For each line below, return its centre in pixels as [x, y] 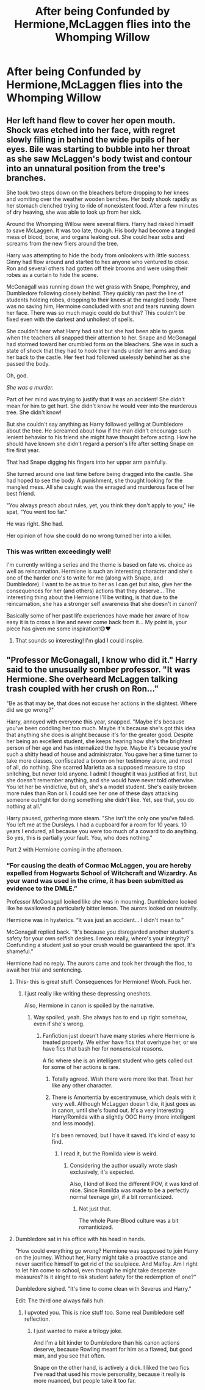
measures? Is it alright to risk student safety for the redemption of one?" [106, 1277]
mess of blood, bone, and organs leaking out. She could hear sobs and [95, 237]
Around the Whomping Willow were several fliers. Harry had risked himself [100, 224]
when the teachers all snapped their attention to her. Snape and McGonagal [101, 338]
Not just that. [95, 1209]
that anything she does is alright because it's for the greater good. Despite [100, 735]
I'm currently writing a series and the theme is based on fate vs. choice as [99, 565]
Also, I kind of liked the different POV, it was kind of [134, 1184]
